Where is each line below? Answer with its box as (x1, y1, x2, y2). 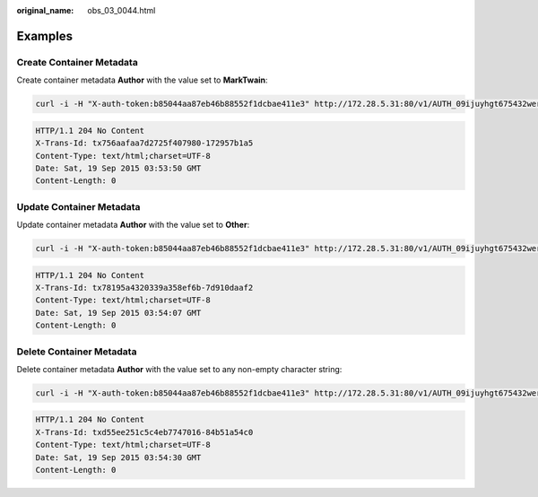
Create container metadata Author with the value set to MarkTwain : (16, 74, 268, 85)
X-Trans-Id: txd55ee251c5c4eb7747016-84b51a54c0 (35, 427, 254, 437)
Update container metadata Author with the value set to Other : (16, 220, 250, 231)
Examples (16, 28, 74, 44)
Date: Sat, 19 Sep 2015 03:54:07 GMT (35, 308, 202, 318)
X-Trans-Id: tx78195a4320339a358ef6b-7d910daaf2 (35, 283, 254, 292)
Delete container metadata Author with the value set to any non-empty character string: (16, 363, 343, 374)
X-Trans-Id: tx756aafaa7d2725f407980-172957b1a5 (35, 138, 254, 148)
